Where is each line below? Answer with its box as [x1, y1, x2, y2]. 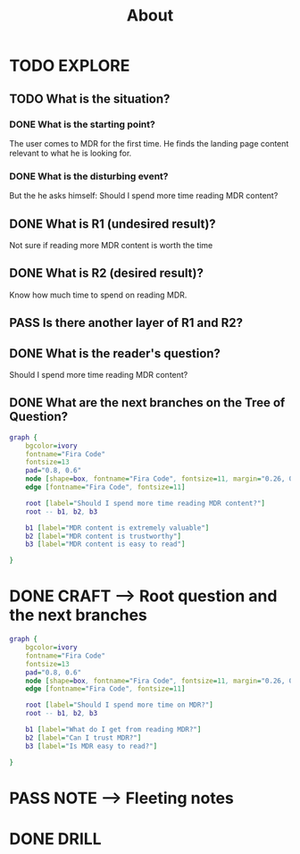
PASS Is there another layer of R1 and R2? [9, 315, 244, 331]
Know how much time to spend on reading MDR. [9, 289, 187, 300]
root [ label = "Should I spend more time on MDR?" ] [25, 700, 214, 710]
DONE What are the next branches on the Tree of [9, 395, 286, 411]
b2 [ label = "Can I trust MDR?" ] [25, 733, 142, 742]
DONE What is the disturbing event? [9, 170, 169, 182]
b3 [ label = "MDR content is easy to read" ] [25, 540, 186, 549]
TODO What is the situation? [9, 91, 171, 106]
